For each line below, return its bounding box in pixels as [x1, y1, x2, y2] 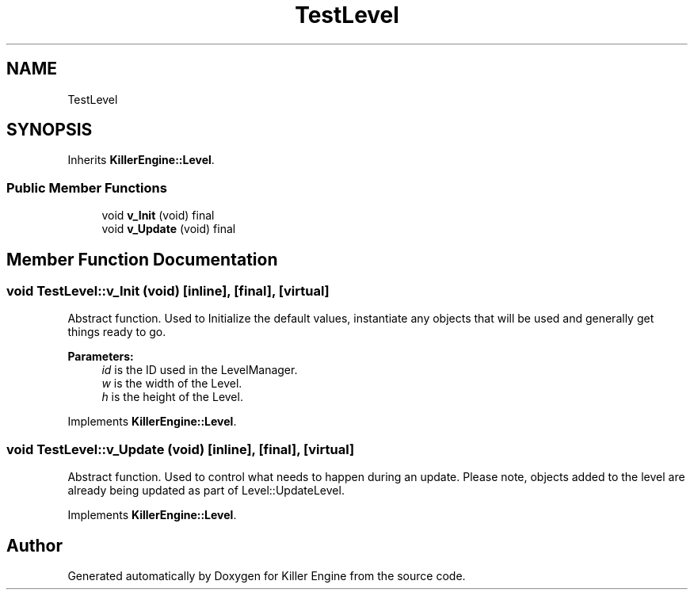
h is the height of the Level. [101, 390, 243, 404]
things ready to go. [67, 325, 166, 339]
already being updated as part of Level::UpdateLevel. [67, 483, 345, 498]
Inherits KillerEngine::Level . [67, 153, 215, 167]
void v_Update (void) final [101, 222, 236, 236]
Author [6, 535, 63, 556]
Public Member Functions [6, 179, 167, 196]
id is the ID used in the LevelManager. [101, 363, 298, 377]
